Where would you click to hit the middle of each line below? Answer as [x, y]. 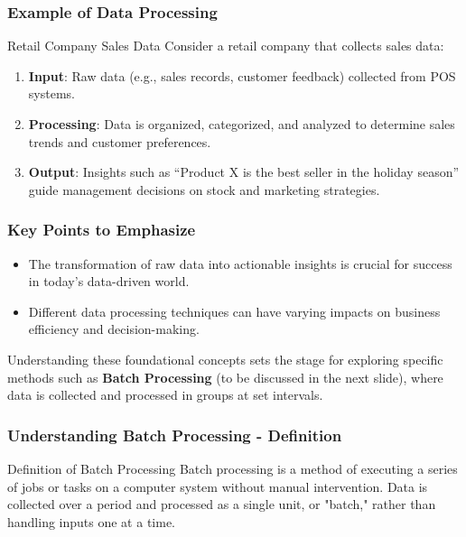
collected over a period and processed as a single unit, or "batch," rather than [222, 504]
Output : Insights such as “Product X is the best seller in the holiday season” [244, 172]
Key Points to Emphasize [102, 230]
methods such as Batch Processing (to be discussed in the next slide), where [225, 377]
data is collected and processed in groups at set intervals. [165, 395]
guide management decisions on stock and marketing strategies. [204, 189]
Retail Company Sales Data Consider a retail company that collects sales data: [226, 46]
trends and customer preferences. [120, 141]
